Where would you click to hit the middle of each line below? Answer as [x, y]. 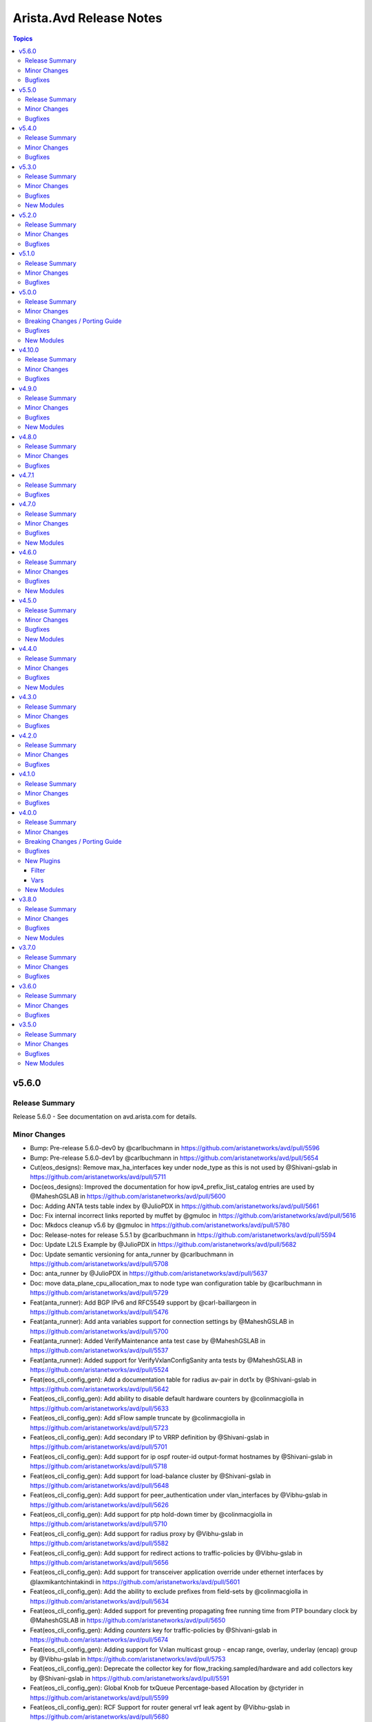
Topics [23, 39]
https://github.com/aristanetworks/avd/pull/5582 [99, 1544]
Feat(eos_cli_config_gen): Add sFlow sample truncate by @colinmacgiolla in [137, 1418]
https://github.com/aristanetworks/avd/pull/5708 [99, 1263]
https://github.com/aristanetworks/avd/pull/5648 [100, 1485]
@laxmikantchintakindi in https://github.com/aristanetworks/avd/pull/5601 [135, 1581]
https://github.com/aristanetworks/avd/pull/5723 [99, 1428]
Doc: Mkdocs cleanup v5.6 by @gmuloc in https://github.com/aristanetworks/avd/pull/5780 [160, 1225]
